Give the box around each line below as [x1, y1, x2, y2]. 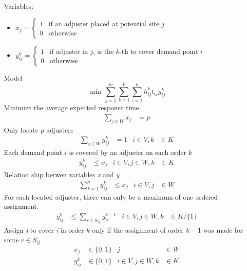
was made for [203, 225, 243, 235]
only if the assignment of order [92, 225, 184, 235]
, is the [93, 48, 114, 55]
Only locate [4, 124, 38, 135]
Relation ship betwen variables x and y [4, 169, 119, 179]
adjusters [46, 124, 74, 135]
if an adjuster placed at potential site [48, 20, 159, 28]
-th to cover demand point [119, 48, 198, 55]
